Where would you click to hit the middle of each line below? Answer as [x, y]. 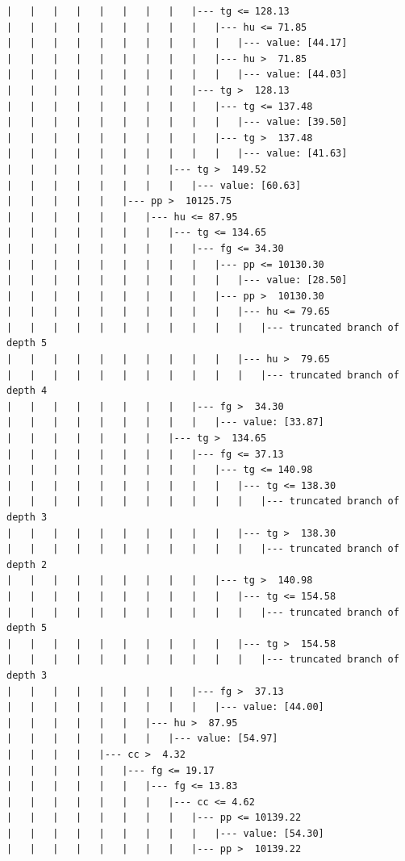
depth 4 [27, 391]
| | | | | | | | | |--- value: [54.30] [165, 833]
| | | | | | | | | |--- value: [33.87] [165, 422]
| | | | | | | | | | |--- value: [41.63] [177, 154]
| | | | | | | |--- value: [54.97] [142, 739]
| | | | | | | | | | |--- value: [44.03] [177, 75]
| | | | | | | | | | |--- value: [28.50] [177, 280]
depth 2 [27, 564]
